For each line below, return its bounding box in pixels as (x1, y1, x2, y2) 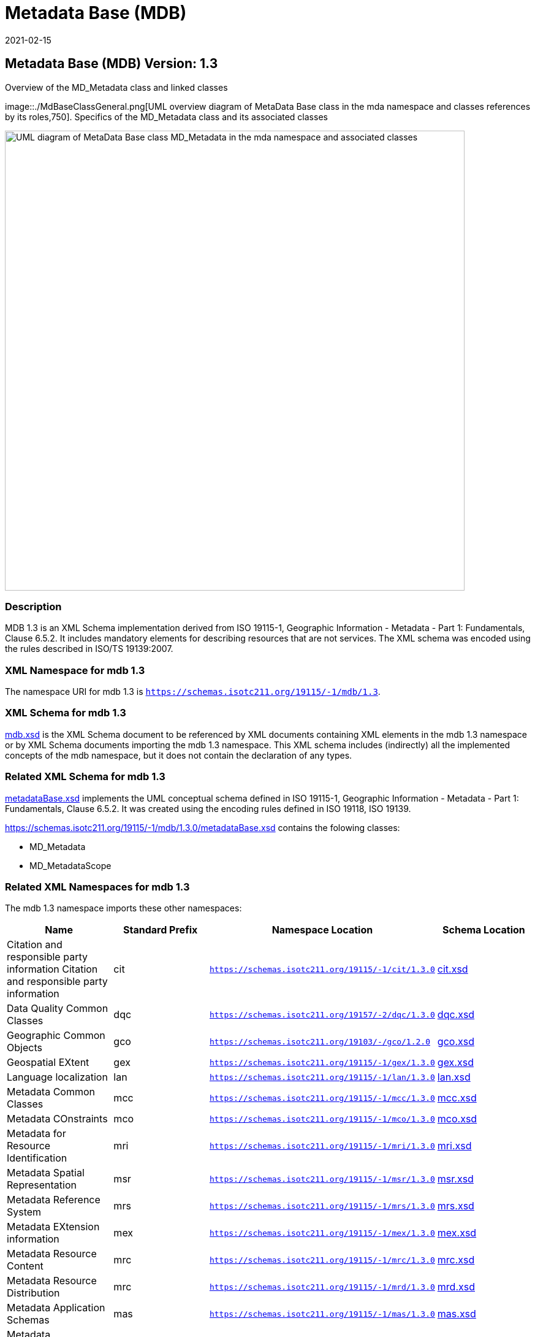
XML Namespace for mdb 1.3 (5, 664, 145, 676)
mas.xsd (437, 1308, 476, 1320)
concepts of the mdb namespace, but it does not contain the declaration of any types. (5, 749, 352, 760)
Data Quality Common (7, 1002, 108, 1015)
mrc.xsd (437, 1254, 475, 1266)
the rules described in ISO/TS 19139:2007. (5, 643, 173, 654)
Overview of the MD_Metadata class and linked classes (5, 82, 228, 93)
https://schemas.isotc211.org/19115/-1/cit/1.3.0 (209, 964, 435, 974)
